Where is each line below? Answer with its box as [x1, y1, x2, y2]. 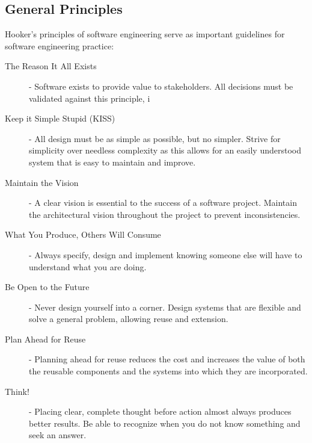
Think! [5, 385, 29, 397]
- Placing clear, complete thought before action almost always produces [29, 405, 292, 418]
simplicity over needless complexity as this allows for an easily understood [29, 144, 301, 156]
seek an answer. [29, 429, 87, 441]
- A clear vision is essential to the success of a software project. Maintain [29, 196, 297, 209]
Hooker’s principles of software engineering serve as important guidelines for [5, 28, 285, 40]
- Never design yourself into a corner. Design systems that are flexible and [29, 300, 301, 313]
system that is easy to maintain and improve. [29, 155, 196, 168]
